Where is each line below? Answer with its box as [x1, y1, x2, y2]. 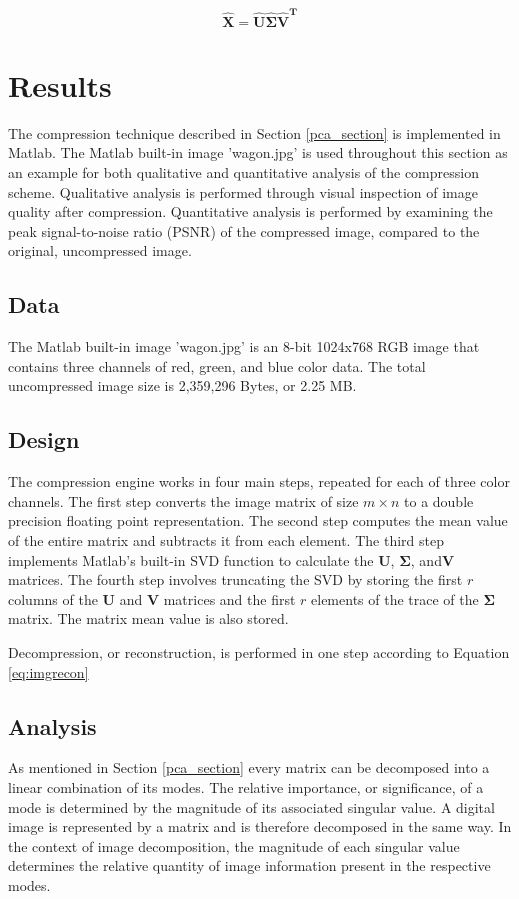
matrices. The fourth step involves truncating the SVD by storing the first [8, 569, 463, 590]
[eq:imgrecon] [8, 661, 89, 682]
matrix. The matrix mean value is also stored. [8, 608, 289, 629]
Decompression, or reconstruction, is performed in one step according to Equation [8, 641, 510, 662]
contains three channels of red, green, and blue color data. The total [8, 355, 426, 376]
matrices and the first [163, 588, 296, 609]
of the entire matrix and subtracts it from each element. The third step [8, 529, 444, 550]
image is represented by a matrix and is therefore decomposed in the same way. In [8, 816, 512, 837]
